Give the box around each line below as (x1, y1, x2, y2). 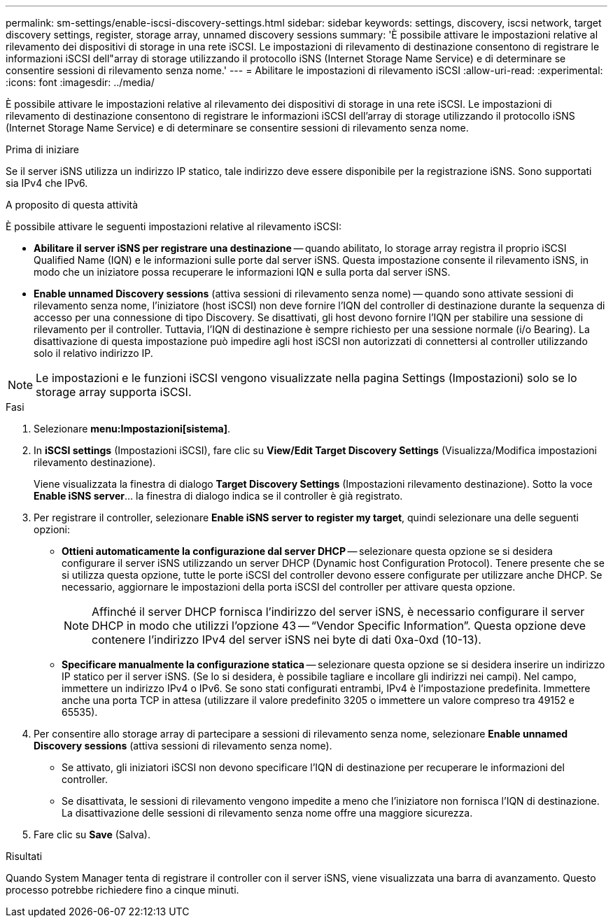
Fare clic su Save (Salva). (34, 829, 150, 840)
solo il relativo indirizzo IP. (34, 347, 153, 359)
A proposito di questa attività (6, 199, 139, 211)
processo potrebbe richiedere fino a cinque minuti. (6, 884, 239, 896)
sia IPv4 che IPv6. (6, 177, 88, 189)
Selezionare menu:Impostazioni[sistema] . (34, 423, 231, 435)
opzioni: (34, 523, 70, 535)
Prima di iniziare (6, 143, 79, 155)
